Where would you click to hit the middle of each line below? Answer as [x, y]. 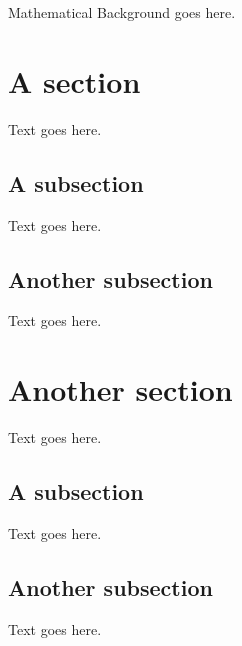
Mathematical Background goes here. [122, 12]
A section [74, 80]
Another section [120, 389]
